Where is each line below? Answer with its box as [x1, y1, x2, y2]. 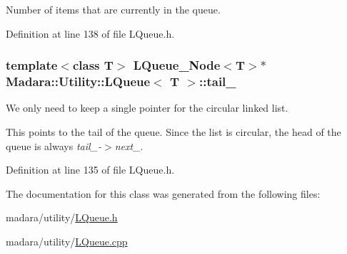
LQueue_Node [133, 56, 221, 74]
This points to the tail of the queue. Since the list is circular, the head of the [6, 124, 341, 139]
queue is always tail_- [6, 138, 102, 153]
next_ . [114, 138, 144, 153]
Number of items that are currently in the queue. [6, 2, 221, 16]
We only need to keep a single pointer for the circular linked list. [6, 100, 288, 115]
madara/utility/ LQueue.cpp [6, 233, 128, 248]
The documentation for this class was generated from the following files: [6, 186, 321, 201]
